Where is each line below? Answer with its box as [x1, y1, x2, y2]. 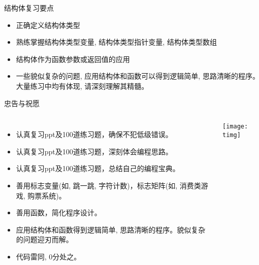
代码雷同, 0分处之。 [16, 251, 81, 261]
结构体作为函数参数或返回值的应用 [16, 53, 130, 64]
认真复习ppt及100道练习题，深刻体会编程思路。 [16, 146, 173, 156]
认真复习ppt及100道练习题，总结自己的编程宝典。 [16, 163, 180, 174]
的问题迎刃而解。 [16, 234, 73, 245]
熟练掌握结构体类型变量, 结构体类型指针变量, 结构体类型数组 [16, 37, 217, 47]
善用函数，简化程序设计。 [16, 207, 102, 218]
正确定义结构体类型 [16, 19, 80, 30]
